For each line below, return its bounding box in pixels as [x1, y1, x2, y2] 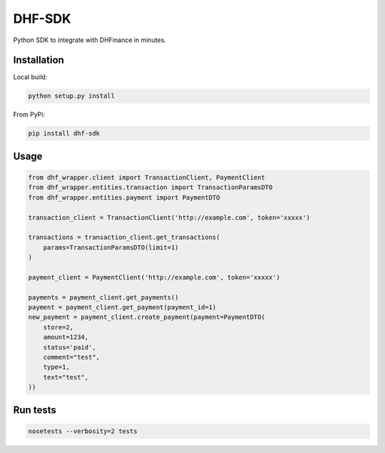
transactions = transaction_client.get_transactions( [28, 233, 220, 242]
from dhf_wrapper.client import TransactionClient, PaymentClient [28, 173, 265, 181]
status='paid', [43, 343, 96, 351]
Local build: [13, 73, 48, 81]
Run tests [13, 404, 56, 416]
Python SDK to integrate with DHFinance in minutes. [13, 36, 167, 44]
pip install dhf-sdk [28, 129, 100, 138]
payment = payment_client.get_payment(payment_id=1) [28, 303, 217, 312]
